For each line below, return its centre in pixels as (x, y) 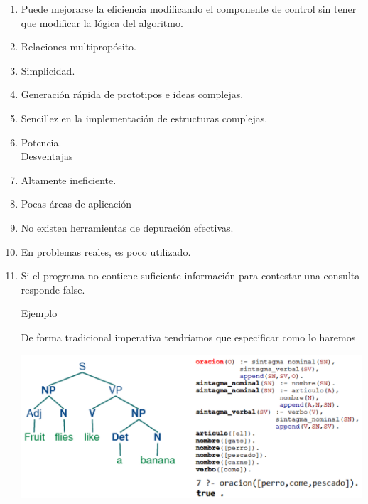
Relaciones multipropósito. (79, 47)
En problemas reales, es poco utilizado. (106, 251)
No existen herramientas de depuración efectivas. (127, 227)
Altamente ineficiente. (69, 179)
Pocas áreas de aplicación (76, 204)
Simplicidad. (48, 70)
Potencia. (41, 142)
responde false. (53, 289)
